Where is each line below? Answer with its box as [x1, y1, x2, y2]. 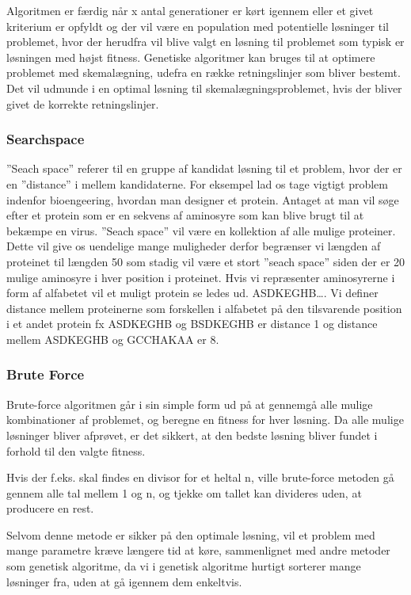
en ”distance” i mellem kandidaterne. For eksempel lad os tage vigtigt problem [6, 175, 388, 192]
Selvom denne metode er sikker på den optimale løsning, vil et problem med [6, 526, 375, 543]
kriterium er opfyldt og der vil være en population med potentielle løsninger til [6, 17, 389, 34]
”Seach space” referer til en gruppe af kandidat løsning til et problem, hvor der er [6, 160, 402, 177]
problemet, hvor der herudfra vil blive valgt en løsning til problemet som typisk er [6, 33, 405, 50]
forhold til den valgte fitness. [6, 442, 146, 459]
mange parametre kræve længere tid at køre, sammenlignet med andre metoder [6, 542, 390, 559]
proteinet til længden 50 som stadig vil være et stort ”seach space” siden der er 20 [6, 253, 405, 269]
